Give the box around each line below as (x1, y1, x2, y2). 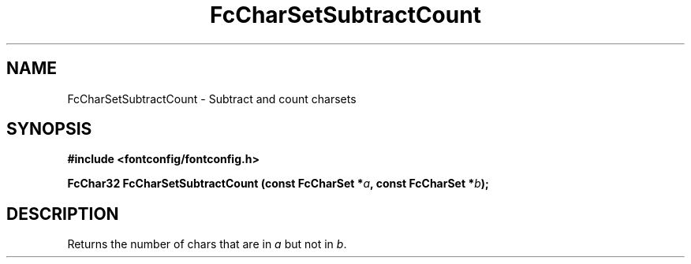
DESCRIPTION (6, 203, 119, 224)
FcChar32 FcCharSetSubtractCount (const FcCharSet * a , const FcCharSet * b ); (67, 177, 489, 191)
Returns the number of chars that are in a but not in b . (67, 237, 347, 251)
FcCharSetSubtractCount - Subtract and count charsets (67, 91, 357, 106)
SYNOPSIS (6, 119, 92, 139)
